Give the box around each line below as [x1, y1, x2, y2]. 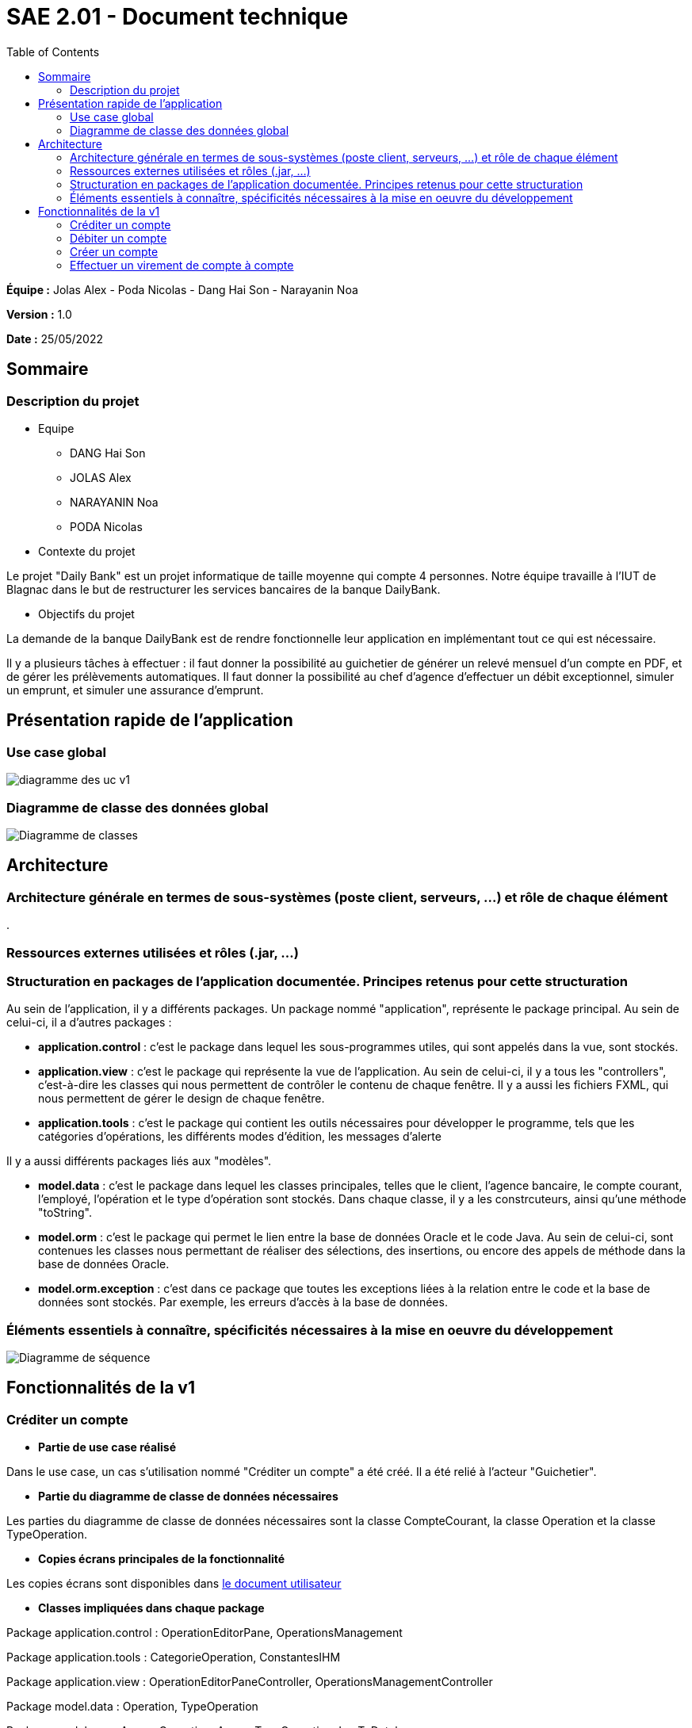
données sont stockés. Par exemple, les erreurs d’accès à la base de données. [38, 1295, 448, 1309]
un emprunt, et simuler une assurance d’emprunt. [6, 682, 264, 697]
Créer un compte [70, 244, 159, 258]
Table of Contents [6, 44, 100, 59]
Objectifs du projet [38, 606, 135, 621]
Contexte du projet [38, 544, 136, 558]
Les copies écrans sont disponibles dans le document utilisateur [6, 1577, 342, 1591]
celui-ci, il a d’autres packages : [6, 1015, 172, 1030]
